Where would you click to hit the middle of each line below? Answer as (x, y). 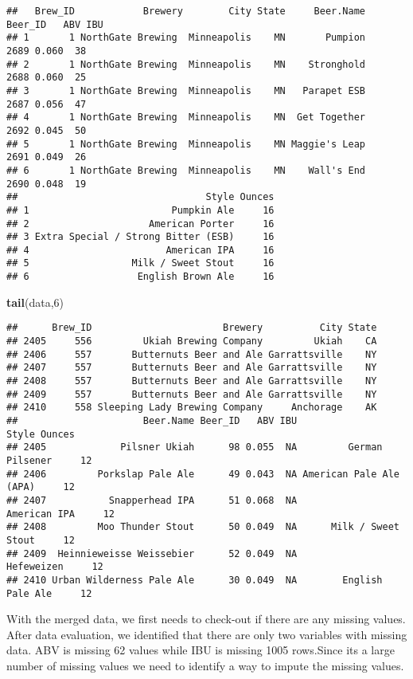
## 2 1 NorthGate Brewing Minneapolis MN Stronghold (186, 64)
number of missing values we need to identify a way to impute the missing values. (205, 665)
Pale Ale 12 (49, 593)
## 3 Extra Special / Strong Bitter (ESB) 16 (140, 237)
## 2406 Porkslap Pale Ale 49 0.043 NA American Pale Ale (203, 474)
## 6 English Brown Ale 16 (140, 277)
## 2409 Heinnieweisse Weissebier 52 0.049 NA (152, 553)
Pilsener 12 (49, 460)
